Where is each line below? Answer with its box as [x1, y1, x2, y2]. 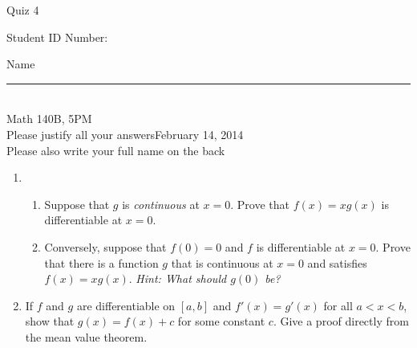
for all [323, 297, 353, 313]
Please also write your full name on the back [6, 141, 225, 158]
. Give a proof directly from [273, 313, 409, 330]
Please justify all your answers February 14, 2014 [6, 125, 244, 142]
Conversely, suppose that [44, 238, 167, 255]
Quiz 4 [6, 2, 39, 18]
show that [25, 313, 75, 330]
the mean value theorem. [25, 328, 148, 345]
